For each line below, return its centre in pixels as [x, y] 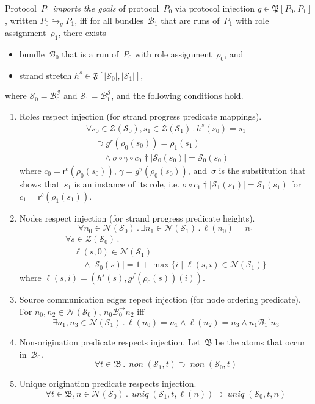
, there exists [82, 33]
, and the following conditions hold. [177, 96]
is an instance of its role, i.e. [127, 184]
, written [21, 20]
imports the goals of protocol [106, 8]
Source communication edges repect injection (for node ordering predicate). [160, 299]
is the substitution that [262, 171]
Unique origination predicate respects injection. [108, 384]
